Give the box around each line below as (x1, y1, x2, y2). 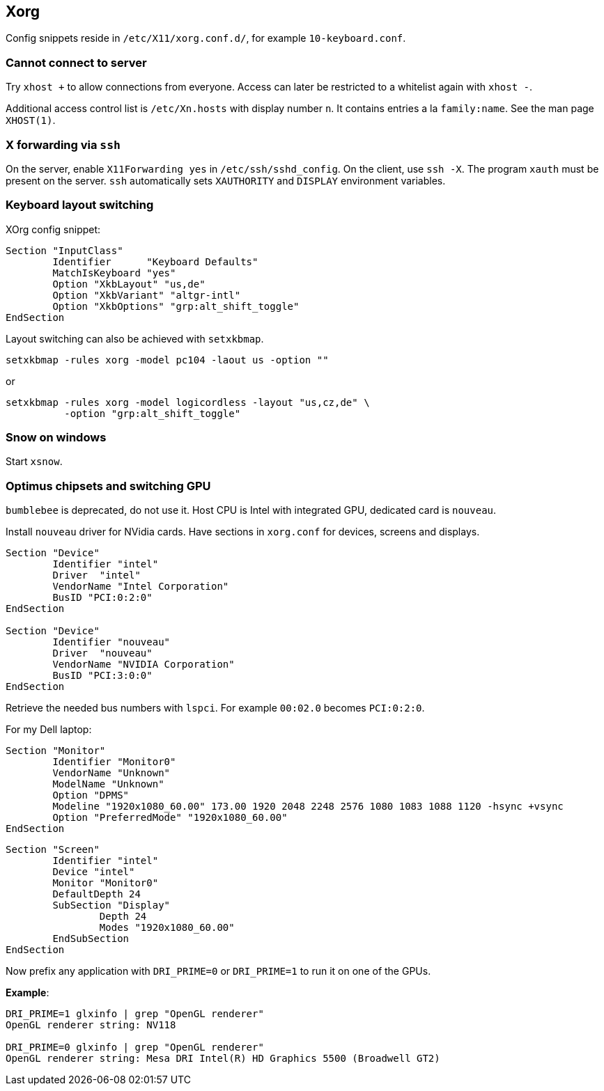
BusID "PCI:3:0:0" (52, 670, 153, 682)
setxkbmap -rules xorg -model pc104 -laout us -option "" (6, 354, 329, 366)
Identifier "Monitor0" (52, 756, 176, 768)
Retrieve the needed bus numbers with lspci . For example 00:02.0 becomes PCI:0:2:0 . (6, 702, 425, 714)
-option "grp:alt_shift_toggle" (64, 407, 241, 419)
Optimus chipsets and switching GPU (6, 478, 211, 493)
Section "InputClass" (6, 244, 123, 256)
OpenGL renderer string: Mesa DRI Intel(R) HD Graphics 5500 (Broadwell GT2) (6, 1053, 440, 1065)
